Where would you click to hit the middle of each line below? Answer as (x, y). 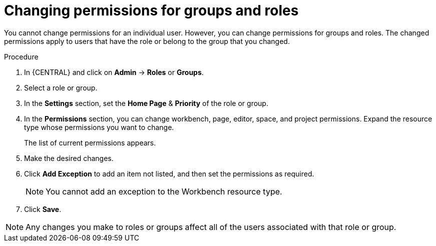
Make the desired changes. (69, 158)
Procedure (21, 56)
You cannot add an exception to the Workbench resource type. (164, 191)
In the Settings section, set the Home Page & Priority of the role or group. (146, 103)
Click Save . (43, 209)
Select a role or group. (61, 87)
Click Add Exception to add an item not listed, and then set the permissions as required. (169, 173)
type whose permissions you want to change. (99, 127)
